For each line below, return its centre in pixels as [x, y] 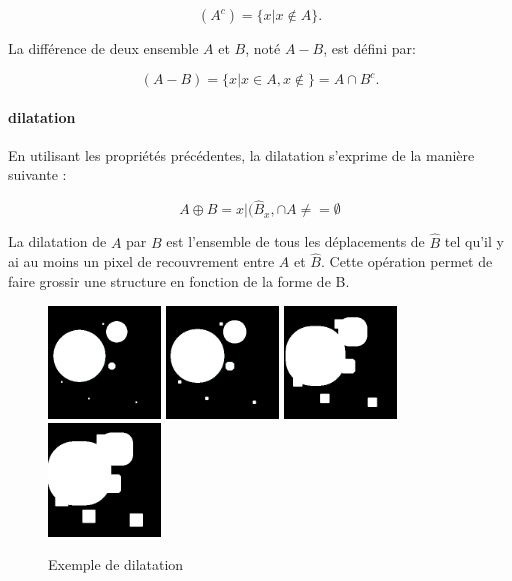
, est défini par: [369, 48]
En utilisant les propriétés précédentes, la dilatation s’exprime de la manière [241, 154]
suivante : [37, 174]
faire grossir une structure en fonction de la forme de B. [179, 280]
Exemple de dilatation [116, 564]
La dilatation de [57, 241]
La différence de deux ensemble [103, 48]
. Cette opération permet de [406, 261]
